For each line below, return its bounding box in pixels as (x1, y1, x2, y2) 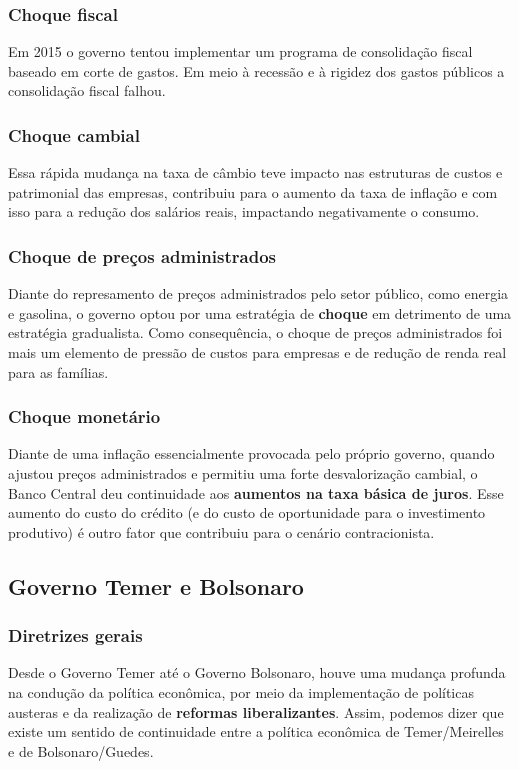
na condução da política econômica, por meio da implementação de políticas (8, 681, 474, 702)
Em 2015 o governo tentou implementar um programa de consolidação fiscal (8, 41, 473, 62)
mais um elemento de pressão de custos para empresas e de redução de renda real (8, 342, 507, 362)
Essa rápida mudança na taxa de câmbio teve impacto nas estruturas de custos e (8, 162, 503, 183)
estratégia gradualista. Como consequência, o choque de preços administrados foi (8, 322, 503, 343)
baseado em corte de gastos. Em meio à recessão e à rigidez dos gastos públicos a (8, 60, 505, 81)
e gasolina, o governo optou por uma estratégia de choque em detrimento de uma (8, 302, 512, 323)
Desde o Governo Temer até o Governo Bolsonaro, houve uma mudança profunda (8, 662, 506, 683)
